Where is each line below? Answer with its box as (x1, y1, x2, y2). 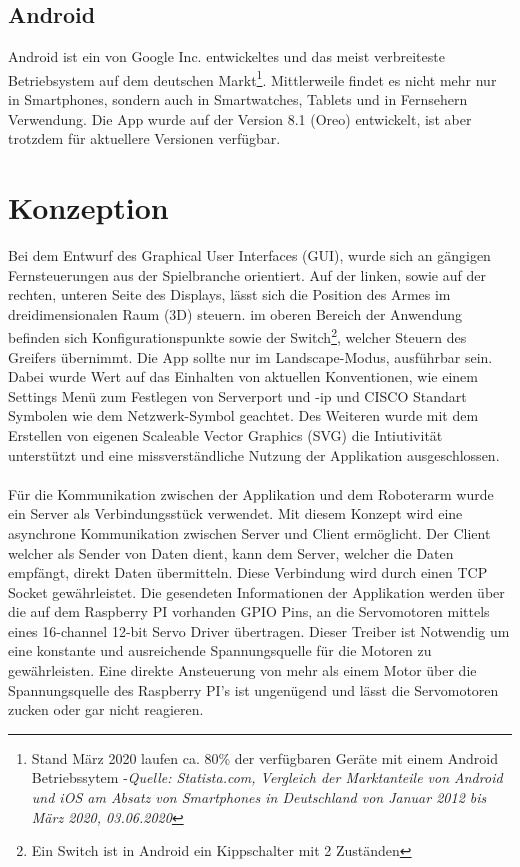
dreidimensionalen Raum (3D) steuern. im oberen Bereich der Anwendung (8, 303, 462, 324)
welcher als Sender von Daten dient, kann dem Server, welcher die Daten (8, 542, 454, 563)
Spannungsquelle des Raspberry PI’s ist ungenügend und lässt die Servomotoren (8, 679, 499, 700)
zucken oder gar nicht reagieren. (8, 699, 204, 720)
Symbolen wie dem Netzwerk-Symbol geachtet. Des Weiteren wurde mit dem (8, 405, 479, 426)
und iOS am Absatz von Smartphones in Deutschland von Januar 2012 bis (31, 787, 487, 808)
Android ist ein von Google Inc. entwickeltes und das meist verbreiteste (8, 46, 445, 67)
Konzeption (8, 187, 169, 228)
